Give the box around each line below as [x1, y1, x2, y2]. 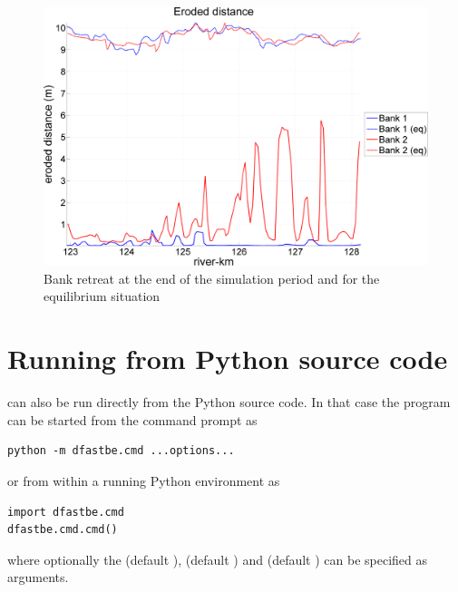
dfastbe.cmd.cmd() [7, 523, 118, 537]
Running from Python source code [7, 340, 448, 377]
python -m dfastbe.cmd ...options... [7, 444, 235, 458]
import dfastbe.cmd [7, 505, 124, 519]
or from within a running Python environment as [7, 471, 280, 490]
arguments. [7, 568, 69, 587]
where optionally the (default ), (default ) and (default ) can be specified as [7, 549, 428, 568]
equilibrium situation [44, 286, 161, 306]
